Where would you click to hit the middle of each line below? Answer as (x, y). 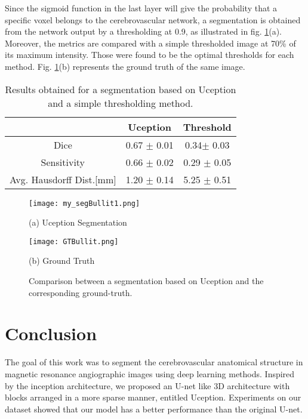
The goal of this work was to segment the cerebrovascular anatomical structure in (154, 362)
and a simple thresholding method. (121, 103)
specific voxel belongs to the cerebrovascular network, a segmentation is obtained (153, 19)
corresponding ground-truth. (81, 292)
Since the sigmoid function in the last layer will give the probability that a (141, 8)
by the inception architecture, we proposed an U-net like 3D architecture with (147, 385)
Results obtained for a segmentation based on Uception (121, 89)
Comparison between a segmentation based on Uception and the (146, 281)
